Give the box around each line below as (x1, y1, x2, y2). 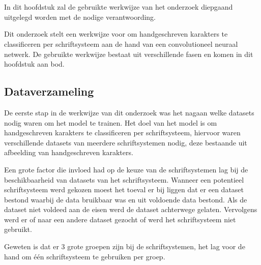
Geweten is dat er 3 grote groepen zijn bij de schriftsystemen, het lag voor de (4, 241, 245, 252)
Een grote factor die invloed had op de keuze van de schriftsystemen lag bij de (4, 164, 248, 174)
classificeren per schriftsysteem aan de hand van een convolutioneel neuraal (4, 38, 238, 49)
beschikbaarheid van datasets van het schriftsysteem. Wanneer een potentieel (4, 174, 244, 185)
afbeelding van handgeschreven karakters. (4, 147, 133, 158)
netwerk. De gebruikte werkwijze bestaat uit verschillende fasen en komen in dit (4, 48, 253, 59)
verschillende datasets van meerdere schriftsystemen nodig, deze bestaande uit (4, 137, 247, 148)
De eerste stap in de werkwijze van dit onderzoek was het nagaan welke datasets (4, 107, 254, 117)
